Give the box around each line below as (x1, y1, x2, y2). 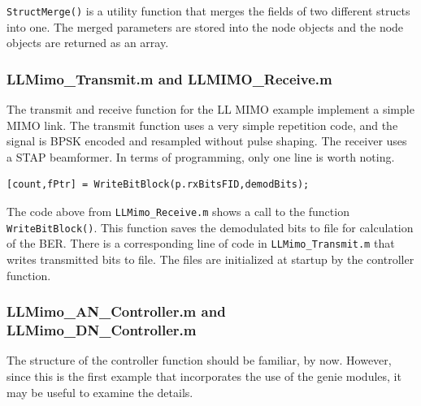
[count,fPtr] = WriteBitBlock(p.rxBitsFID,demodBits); (7, 179, 310, 191)
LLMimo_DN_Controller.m (7, 320, 197, 340)
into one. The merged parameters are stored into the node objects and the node (7, 18, 404, 35)
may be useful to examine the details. (7, 383, 193, 400)
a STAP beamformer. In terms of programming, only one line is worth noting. (7, 148, 395, 165)
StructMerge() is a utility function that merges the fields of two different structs (7, 2, 410, 19)
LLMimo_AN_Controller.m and (7, 301, 226, 322)
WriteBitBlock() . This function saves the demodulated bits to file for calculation (7, 218, 414, 235)
